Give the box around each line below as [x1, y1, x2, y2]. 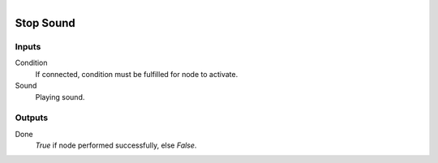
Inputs [15, 41, 41, 52]
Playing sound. [35, 92, 85, 101]
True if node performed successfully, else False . [35, 140, 197, 150]
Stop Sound [15, 16, 76, 30]
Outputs [15, 112, 49, 123]
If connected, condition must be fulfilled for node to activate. [35, 69, 238, 79]
